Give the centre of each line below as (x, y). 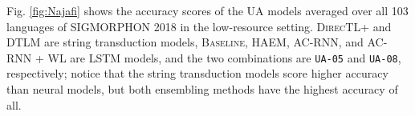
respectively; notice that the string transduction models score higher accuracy (197, 73)
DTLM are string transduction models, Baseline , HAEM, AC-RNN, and (185, 42)
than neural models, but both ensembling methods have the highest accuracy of (202, 89)
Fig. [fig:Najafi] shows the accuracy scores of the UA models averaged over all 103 (207, 10)
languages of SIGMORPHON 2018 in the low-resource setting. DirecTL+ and (199, 26)
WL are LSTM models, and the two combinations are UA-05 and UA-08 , (224, 57)
